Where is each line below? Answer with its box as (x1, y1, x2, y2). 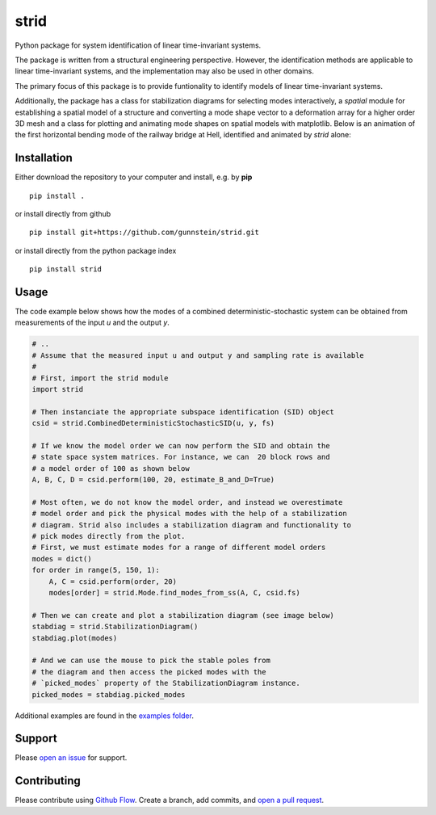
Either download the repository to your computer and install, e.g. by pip (15, 172, 253, 182)
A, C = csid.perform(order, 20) (48, 577, 178, 586)
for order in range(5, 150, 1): (31, 565, 161, 575)
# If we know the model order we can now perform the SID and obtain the (31, 441, 330, 450)
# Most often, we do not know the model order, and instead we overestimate (31, 498, 343, 506)
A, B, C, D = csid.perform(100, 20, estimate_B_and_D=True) (31, 475, 275, 485)
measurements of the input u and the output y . (15, 317, 170, 327)
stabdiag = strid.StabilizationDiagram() (31, 622, 199, 632)
